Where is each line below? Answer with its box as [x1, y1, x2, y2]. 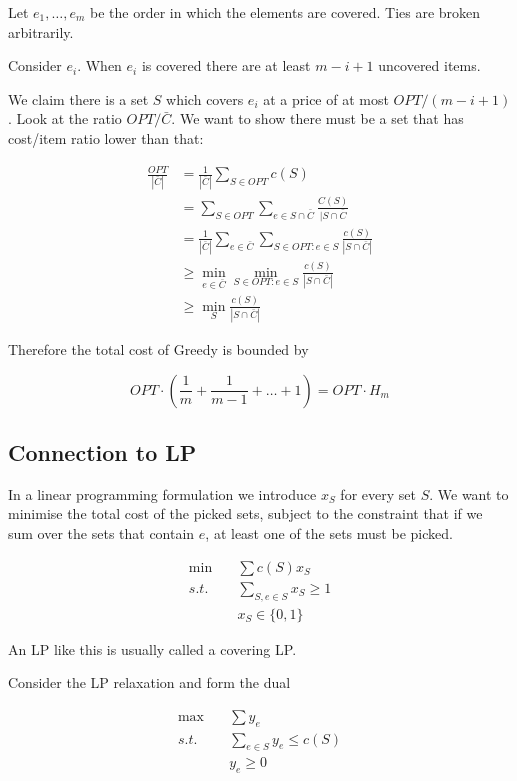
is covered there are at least [141, 55, 311, 76]
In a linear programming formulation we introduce [8, 483, 317, 504]
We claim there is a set [8, 88, 149, 109]
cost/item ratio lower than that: [8, 127, 204, 148]
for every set [340, 483, 416, 504]
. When [77, 55, 122, 76]
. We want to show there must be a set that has [171, 108, 464, 129]
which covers [166, 88, 244, 109]
